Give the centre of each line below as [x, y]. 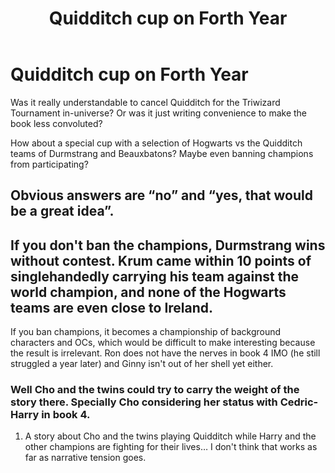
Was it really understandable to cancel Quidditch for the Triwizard [145, 102]
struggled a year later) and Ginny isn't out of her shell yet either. [142, 364]
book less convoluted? [56, 123]
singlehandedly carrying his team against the [155, 276]
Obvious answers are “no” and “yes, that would [161, 195]
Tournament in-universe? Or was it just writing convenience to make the [159, 113]
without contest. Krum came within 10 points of [161, 260]
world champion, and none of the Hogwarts [148, 292]
